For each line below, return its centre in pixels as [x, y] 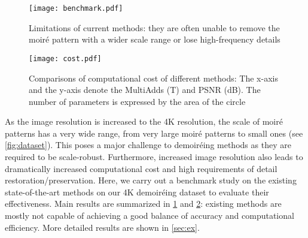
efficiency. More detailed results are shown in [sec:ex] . [102, 227]
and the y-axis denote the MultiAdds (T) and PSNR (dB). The [145, 90]
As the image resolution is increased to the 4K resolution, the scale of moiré [144, 121]
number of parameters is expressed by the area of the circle [137, 101]
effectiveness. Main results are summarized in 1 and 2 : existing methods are [143, 204]
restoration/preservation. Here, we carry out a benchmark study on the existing [151, 180]
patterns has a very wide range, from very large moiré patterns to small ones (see [154, 133]
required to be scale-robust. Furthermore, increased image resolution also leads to [154, 157]
